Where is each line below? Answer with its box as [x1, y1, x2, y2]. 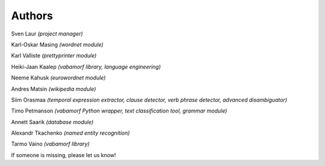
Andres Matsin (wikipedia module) [11, 85, 96, 93]
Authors [11, 9, 54, 22]
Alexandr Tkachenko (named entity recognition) [11, 129, 130, 137]
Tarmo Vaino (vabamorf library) [11, 140, 90, 147]
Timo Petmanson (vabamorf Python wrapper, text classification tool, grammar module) [11, 107, 227, 114]
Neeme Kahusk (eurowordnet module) [11, 74, 106, 81]
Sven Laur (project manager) [11, 30, 84, 37]
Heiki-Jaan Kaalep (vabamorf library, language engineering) [11, 63, 161, 70]
